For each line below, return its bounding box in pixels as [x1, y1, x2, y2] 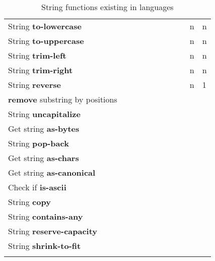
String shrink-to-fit [8, 240, 81, 251]
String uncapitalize [8, 108, 81, 120]
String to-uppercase [8, 35, 84, 46]
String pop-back [8, 137, 69, 149]
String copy [8, 196, 51, 207]
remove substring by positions [8, 93, 117, 105]
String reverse [8, 79, 61, 90]
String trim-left [8, 49, 66, 61]
